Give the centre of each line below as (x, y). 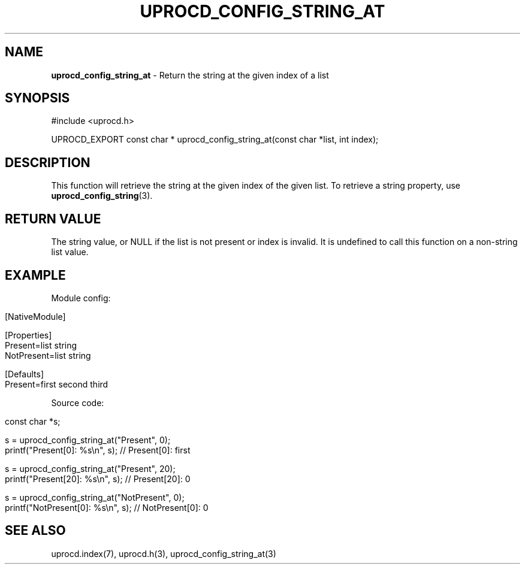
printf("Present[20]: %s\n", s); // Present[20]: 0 (98, 479)
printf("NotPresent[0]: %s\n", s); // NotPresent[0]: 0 (107, 507)
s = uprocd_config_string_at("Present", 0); (88, 440)
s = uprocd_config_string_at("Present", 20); (90, 468)
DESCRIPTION (48, 162)
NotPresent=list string (48, 355)
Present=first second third (57, 384)
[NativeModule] (35, 316)
